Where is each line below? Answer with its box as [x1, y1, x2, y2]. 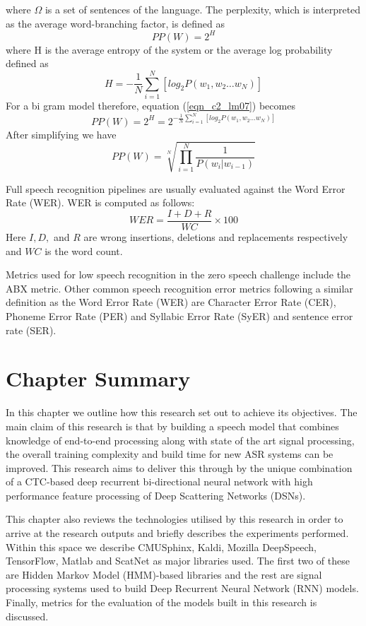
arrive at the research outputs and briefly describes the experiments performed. [6, 526, 349, 541]
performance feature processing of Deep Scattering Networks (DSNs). [6, 488, 306, 502]
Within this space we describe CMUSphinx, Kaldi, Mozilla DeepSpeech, [6, 539, 317, 554]
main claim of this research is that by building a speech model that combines [6, 418, 339, 433]
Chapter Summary [6, 364, 191, 393]
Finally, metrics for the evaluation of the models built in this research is [6, 595, 317, 610]
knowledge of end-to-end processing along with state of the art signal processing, [6, 432, 355, 447]
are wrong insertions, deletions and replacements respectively [83, 230, 348, 244]
